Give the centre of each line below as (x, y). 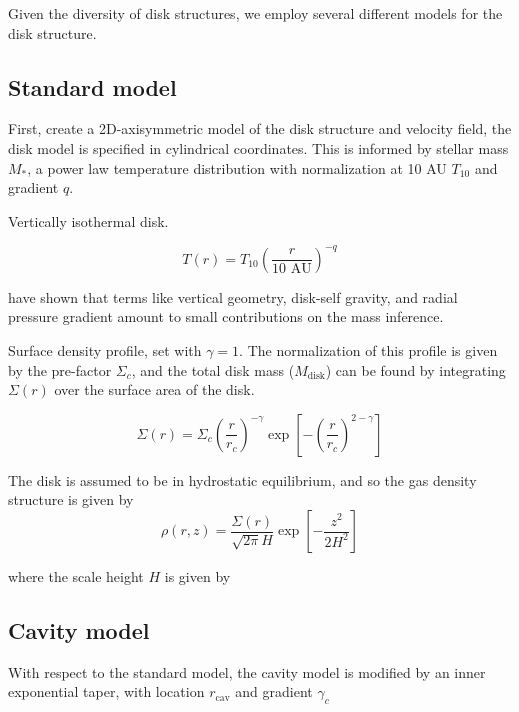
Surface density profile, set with (105, 350)
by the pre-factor (60, 369)
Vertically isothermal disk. (88, 220)
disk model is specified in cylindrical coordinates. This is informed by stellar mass (258, 147)
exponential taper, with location (106, 691)
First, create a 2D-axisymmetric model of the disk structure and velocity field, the (260, 128)
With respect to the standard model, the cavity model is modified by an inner (247, 671)
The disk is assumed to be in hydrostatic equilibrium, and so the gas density (242, 479)
